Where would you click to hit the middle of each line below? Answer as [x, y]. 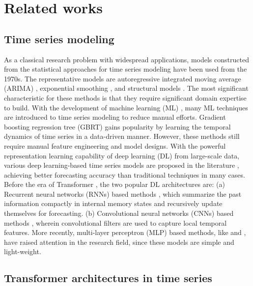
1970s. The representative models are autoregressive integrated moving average [123, 78]
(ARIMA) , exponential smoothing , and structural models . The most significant [126, 88]
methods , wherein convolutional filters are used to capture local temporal [115, 222]
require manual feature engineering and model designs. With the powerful [115, 145]
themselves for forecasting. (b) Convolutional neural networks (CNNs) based [119, 213]
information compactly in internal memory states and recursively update [113, 203]
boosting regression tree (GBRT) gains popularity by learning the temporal [117, 126]
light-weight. [23, 251]
